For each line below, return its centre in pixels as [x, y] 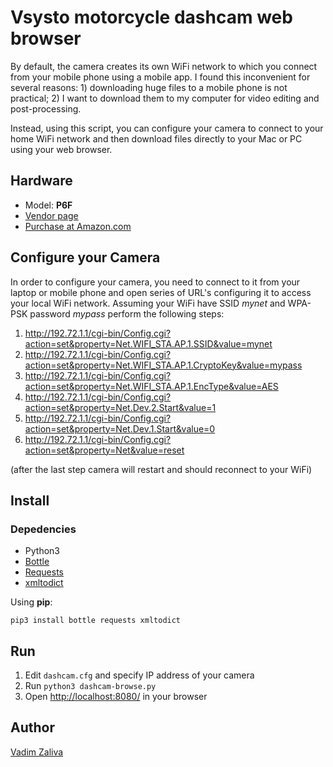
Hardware [41, 181]
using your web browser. [61, 149]
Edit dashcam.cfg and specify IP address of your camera [139, 675]
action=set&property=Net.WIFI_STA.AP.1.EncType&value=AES [151, 386]
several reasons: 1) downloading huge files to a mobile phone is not [149, 87]
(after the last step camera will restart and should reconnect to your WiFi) [161, 469]
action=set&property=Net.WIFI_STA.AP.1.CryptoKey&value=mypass [163, 365]
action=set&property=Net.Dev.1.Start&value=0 [120, 428]
